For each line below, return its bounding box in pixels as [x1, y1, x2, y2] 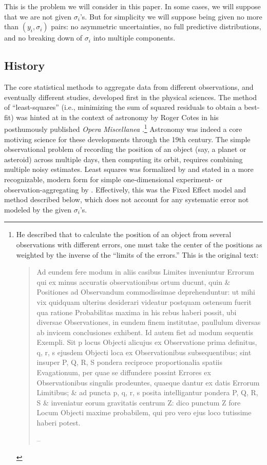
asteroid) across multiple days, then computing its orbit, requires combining [4, 153, 243, 164]
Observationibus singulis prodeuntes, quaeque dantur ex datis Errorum [36, 377, 260, 387]
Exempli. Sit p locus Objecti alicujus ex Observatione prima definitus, [36, 337, 257, 347]
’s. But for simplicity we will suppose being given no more [80, 11, 262, 22]
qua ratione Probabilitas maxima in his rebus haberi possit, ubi [36, 306, 237, 317]
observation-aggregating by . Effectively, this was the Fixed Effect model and [4, 184, 246, 195]
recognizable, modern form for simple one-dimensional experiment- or [4, 173, 223, 184]
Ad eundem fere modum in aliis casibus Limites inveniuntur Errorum [36, 266, 254, 277]
